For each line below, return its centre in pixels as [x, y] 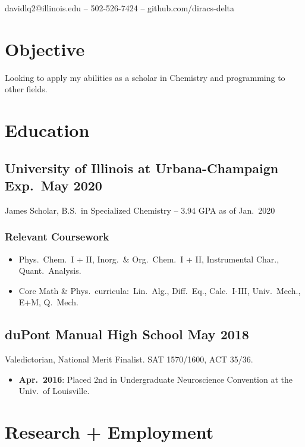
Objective [45, 49]
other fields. [26, 89]
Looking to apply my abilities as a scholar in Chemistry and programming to [145, 77]
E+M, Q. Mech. [48, 302]
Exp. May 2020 [54, 185]
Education [47, 130]
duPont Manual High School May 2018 [127, 334]
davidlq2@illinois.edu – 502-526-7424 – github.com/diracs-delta [120, 8]
